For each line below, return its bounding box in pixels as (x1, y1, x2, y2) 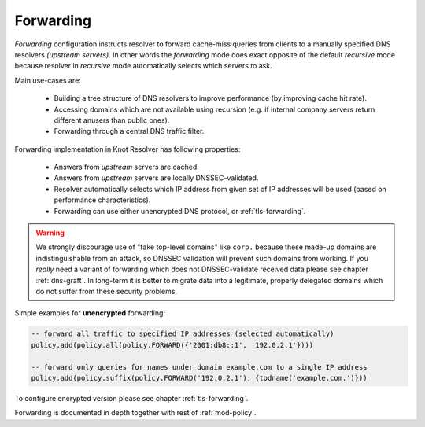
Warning (35, 228, 65, 237)
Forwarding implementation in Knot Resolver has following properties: (14, 144, 241, 153)
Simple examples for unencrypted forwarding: (14, 308, 165, 318)
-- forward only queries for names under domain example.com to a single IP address (31, 363, 368, 371)
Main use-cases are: (14, 75, 82, 85)
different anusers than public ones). (54, 115, 170, 125)
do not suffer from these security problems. (35, 286, 177, 296)
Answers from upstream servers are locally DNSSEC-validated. (54, 173, 259, 182)
